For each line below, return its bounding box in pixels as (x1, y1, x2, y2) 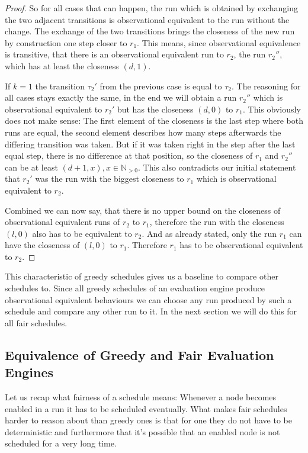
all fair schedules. (5, 316, 68, 329)
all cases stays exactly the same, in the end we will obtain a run (5, 91, 237, 104)
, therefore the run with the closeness (149, 216, 284, 228)
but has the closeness (117, 102, 194, 115)
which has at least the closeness (5, 59, 119, 72)
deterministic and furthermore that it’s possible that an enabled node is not (5, 425, 280, 438)
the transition (35, 79, 85, 92)
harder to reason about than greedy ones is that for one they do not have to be (5, 414, 292, 426)
